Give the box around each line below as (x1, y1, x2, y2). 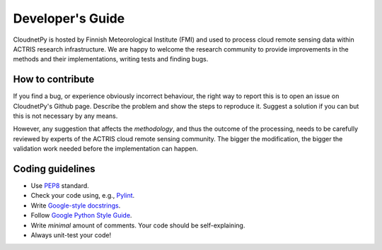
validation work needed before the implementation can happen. (13, 145, 198, 153)
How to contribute (13, 73, 95, 85)
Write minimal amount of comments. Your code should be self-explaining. (30, 221, 245, 230)
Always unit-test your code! (30, 231, 112, 239)
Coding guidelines (13, 163, 95, 174)
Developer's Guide (13, 11, 125, 26)
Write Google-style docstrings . (30, 201, 121, 210)
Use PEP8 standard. (30, 181, 90, 190)
